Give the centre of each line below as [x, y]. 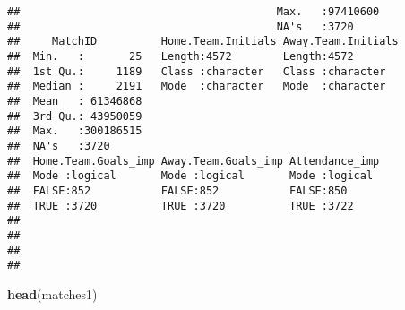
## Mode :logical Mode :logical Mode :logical [190, 176]
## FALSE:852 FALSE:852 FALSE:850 [177, 190]
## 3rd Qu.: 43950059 [75, 116]
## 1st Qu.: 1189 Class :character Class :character [197, 71]
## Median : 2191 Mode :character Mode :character [197, 86]
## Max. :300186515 [75, 131]
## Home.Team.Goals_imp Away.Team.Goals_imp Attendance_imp [194, 161]
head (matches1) [52, 293]
